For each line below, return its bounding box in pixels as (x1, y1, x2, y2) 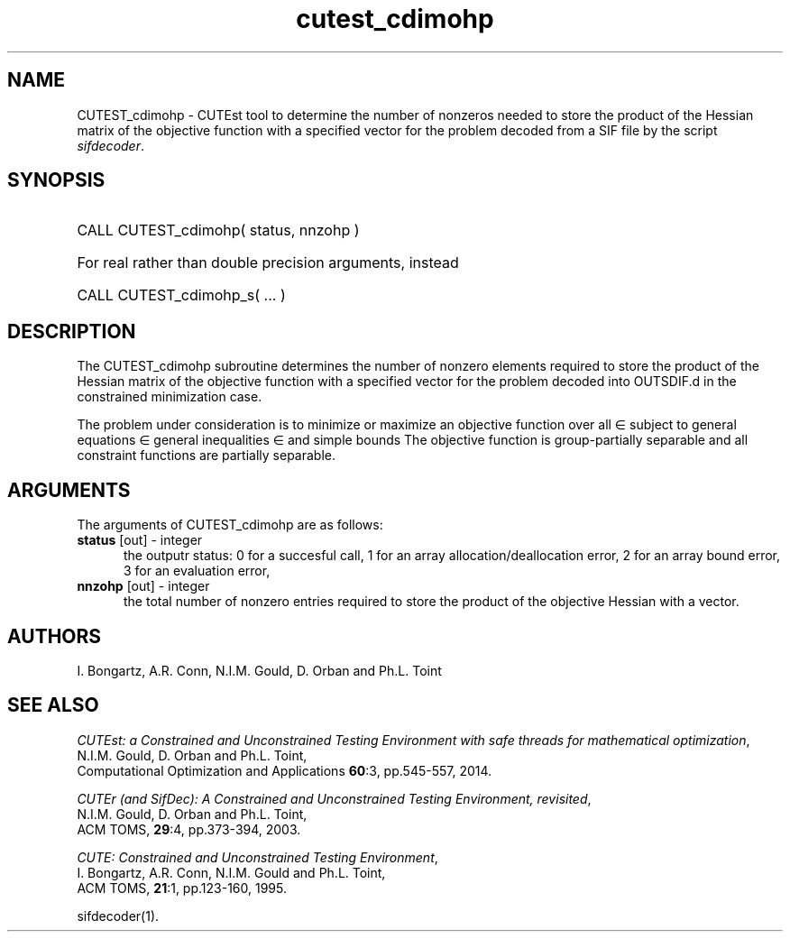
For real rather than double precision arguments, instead (77, 253, 459, 272)
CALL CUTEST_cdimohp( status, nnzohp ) (77, 221, 360, 240)
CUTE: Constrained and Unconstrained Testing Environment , (77, 849, 438, 865)
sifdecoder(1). (77, 907, 160, 924)
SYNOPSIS (7, 169, 106, 192)
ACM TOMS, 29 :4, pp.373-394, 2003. (77, 821, 301, 837)
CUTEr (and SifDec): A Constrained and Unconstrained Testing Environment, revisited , (77, 790, 592, 806)
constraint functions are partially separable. (77, 447, 335, 464)
